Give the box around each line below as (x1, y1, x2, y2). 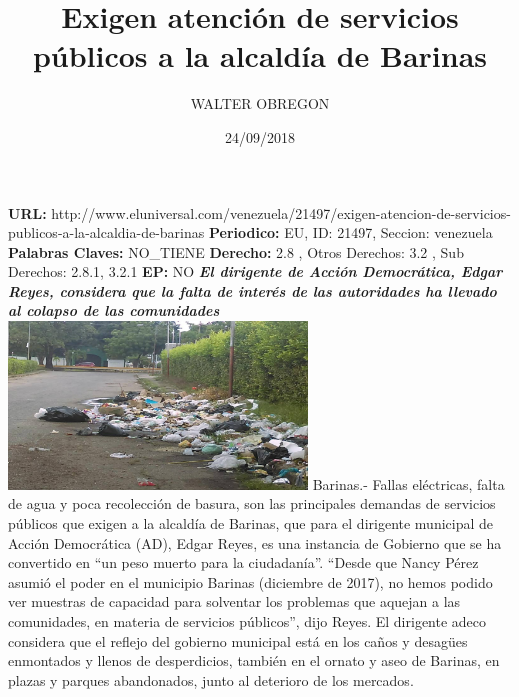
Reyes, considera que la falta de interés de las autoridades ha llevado (8, 280, 497, 301)
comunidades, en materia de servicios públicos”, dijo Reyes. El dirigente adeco (8, 610, 487, 631)
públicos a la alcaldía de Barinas (32, 35, 488, 76)
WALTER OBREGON (190, 93, 330, 114)
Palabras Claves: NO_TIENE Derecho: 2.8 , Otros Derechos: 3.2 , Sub (8, 241, 464, 262)
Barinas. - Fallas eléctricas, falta (312, 473, 505, 494)
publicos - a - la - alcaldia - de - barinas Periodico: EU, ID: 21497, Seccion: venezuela (8, 222, 493, 243)
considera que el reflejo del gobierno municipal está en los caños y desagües (8, 630, 468, 651)
